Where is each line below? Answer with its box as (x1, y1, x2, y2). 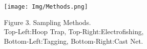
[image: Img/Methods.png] (4, 3, 88, 10)
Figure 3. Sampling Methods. (4, 17, 91, 27)
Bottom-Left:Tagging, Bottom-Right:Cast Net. (4, 36, 143, 46)
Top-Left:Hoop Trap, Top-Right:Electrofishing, (4, 26, 144, 37)
